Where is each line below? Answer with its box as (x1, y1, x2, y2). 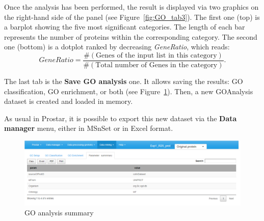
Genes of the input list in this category (96, 51, 217, 59)
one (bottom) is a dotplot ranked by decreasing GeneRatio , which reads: (4, 41, 230, 52)
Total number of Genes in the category (95, 62, 218, 69)
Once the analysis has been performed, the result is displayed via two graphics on (4, 2, 259, 12)
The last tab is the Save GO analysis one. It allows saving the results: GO (4, 76, 243, 87)
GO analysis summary (24, 207, 94, 218)
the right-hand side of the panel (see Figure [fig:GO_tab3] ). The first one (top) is (4, 11, 260, 22)
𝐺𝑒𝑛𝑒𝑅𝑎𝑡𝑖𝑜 (39, 57, 73, 64)
